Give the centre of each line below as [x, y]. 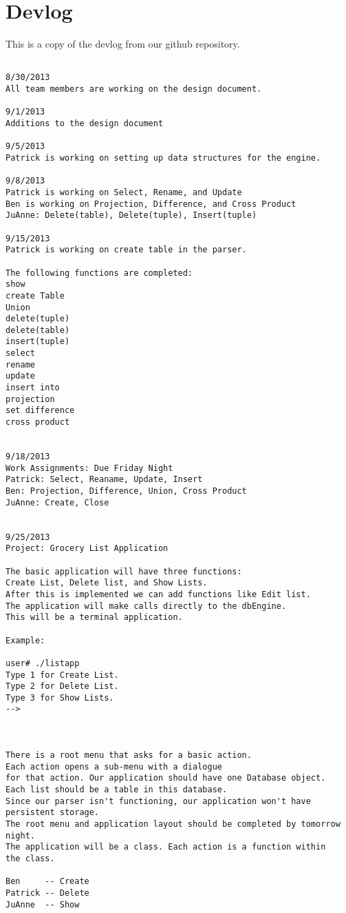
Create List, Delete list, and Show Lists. [107, 583]
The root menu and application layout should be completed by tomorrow [173, 824]
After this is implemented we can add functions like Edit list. [158, 594]
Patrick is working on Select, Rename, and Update [124, 192]
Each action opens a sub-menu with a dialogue [114, 766]
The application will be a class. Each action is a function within [166, 847]
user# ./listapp [43, 663]
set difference [40, 411]
